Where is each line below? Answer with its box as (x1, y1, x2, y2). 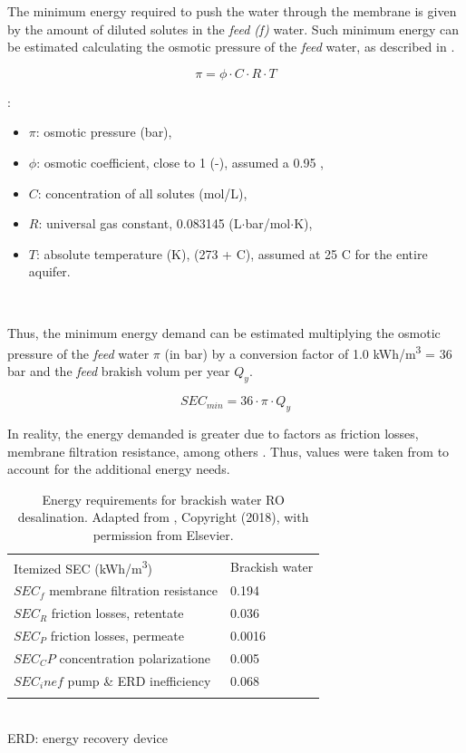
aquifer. (28, 262, 71, 281)
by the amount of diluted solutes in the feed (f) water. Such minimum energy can (7, 19, 460, 38)
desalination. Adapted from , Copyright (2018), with (17, 507, 309, 526)
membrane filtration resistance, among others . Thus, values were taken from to (7, 441, 450, 460)
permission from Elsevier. (92, 525, 234, 544)
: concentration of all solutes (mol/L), (37, 183, 248, 202)
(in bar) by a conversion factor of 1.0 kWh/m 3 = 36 (164, 342, 452, 362)
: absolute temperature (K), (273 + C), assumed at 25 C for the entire (35, 244, 428, 263)
